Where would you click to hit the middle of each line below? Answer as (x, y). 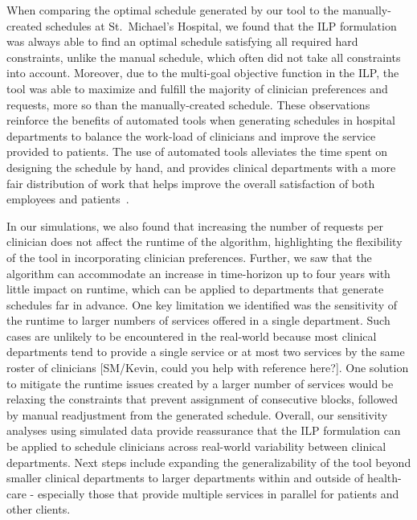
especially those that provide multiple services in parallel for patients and (218, 493)
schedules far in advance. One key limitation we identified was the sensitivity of (202, 304)
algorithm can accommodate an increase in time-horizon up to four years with (198, 273)
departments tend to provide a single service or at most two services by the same (206, 352)
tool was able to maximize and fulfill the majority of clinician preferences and (197, 88)
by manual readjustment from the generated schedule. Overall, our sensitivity (197, 414)
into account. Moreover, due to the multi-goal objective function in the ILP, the (203, 73)
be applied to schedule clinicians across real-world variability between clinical (196, 446)
